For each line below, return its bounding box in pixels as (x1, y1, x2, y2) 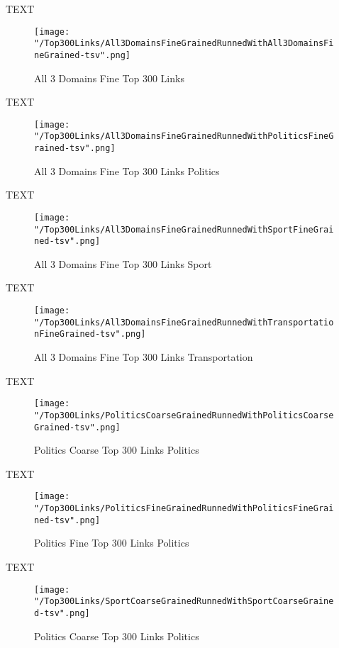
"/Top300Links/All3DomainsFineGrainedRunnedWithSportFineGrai (34, 224, 334, 235)
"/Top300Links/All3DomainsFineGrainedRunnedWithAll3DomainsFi (34, 38, 334, 49)
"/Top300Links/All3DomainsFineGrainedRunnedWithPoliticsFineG (34, 131, 334, 142)
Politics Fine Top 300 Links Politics (34, 535, 189, 550)
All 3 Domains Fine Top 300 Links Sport (34, 256, 212, 271)
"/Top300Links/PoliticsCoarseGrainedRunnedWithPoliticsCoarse (34, 410, 334, 420)
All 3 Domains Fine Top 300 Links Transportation (34, 350, 253, 364)
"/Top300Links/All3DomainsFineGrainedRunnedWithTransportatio (34, 317, 334, 328)
